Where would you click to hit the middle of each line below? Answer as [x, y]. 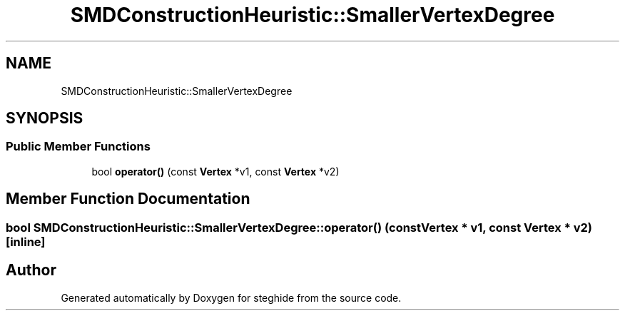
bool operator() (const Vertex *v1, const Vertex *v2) [215, 171]
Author [31, 270]
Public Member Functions [78, 147]
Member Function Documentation [128, 199]
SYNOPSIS [45, 118]
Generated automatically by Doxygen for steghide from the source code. [231, 297]
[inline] [26, 241]
